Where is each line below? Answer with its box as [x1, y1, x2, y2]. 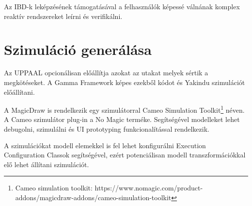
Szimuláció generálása [4, 39, 152, 59]
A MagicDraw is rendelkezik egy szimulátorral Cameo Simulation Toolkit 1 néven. [4, 103, 245, 115]
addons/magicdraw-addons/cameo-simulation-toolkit [15, 192, 172, 202]
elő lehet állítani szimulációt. [4, 159, 89, 169]
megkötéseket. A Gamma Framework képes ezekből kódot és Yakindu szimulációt [4, 77, 245, 87]
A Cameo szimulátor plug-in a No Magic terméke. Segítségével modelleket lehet [4, 114, 240, 124]
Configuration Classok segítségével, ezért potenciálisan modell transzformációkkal [4, 150, 246, 160]
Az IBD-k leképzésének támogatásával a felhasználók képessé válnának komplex [4, 1, 240, 11]
